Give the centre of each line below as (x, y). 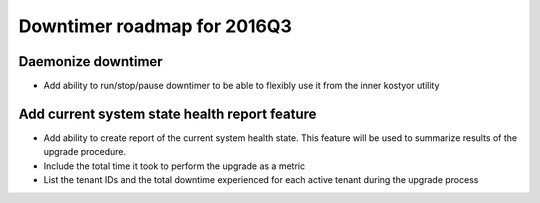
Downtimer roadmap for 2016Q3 (155, 26)
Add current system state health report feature (167, 113)
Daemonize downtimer (91, 61)
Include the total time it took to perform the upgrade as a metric (174, 166)
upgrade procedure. (85, 152)
